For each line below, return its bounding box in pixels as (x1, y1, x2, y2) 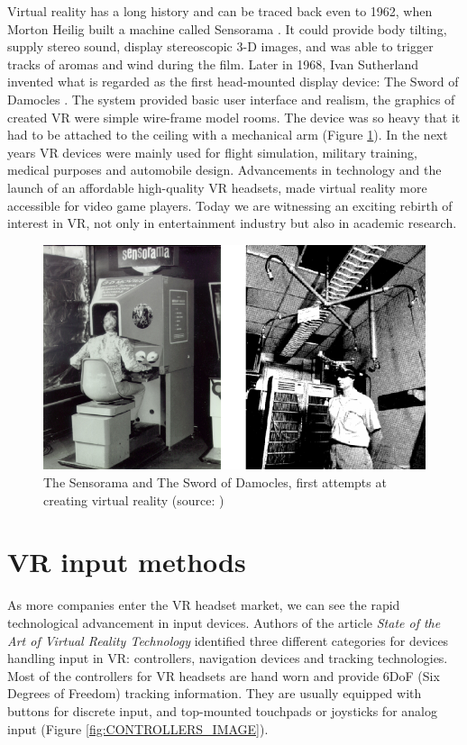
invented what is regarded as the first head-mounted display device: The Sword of (7, 72, 459, 91)
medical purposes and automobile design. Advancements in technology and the (7, 160, 442, 179)
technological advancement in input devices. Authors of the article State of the (7, 613, 441, 631)
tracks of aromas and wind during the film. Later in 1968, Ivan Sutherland (7, 54, 418, 73)
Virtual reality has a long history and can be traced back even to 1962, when (7, 2, 433, 20)
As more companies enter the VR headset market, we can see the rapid (7, 595, 400, 614)
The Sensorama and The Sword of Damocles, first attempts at (43, 473, 387, 492)
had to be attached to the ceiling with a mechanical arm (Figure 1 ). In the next (7, 125, 448, 144)
